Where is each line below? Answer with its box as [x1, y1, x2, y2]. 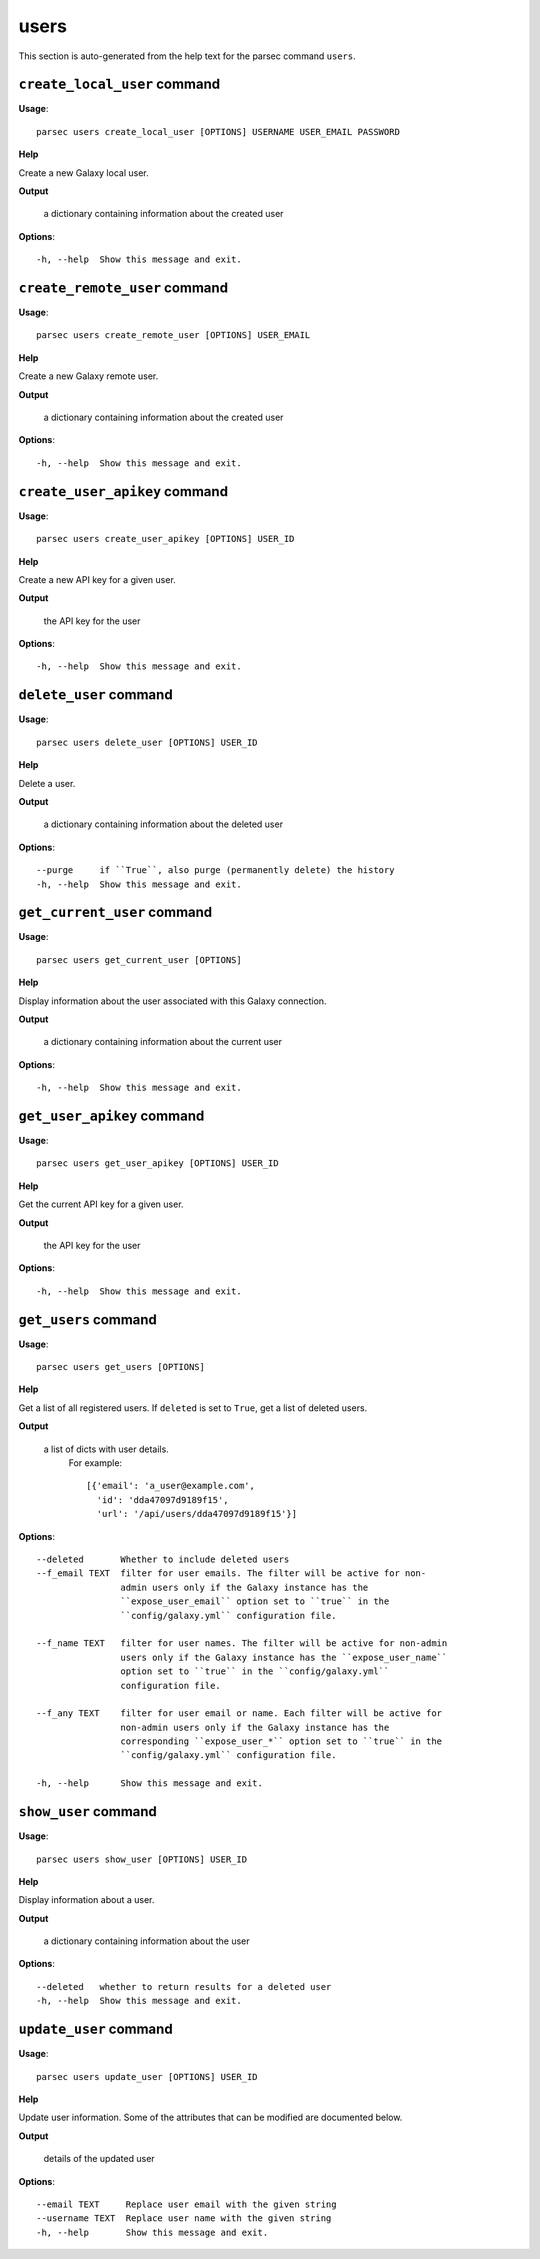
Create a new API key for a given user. [18, 573, 177, 585]
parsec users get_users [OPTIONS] [36, 1361, 205, 1373]
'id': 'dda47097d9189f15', [96, 1494, 229, 1505]
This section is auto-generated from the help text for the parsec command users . [18, 50, 356, 62]
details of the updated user [43, 2153, 155, 2165]
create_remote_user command [18, 280, 229, 296]
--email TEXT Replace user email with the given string [36, 2198, 337, 2210]
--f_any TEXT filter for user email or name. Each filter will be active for [36, 1708, 443, 1719]
